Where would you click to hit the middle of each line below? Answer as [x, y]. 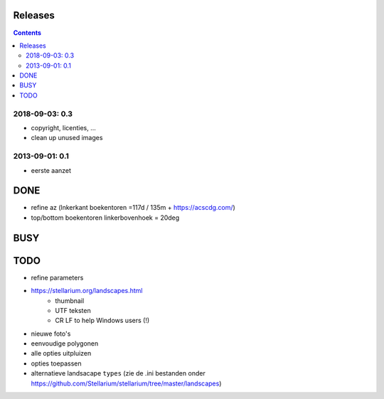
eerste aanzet [51, 170]
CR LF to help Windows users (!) [102, 321]
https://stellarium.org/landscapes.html [87, 291]
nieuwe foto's [51, 334]
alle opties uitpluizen [61, 353]
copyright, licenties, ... [63, 128]
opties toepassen [56, 363]
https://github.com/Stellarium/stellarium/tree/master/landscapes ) [126, 383]
